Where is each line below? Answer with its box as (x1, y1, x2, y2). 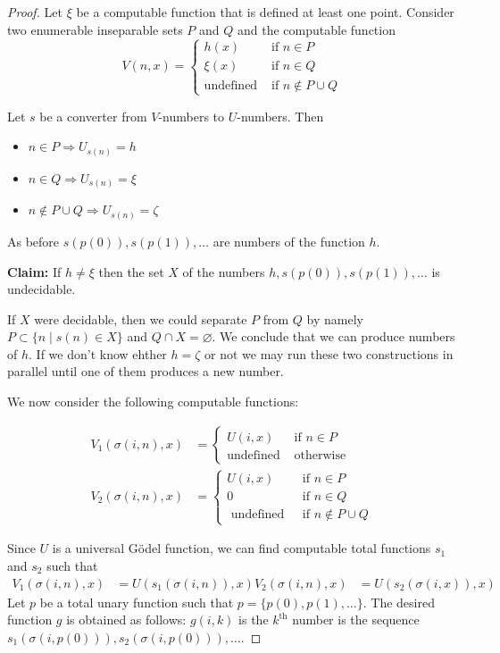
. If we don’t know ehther (29, 344, 167, 363)
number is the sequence (292, 610, 420, 629)
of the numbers (182, 262, 265, 280)
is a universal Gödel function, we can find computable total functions (52, 539, 431, 557)
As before (7, 231, 60, 250)
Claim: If (7, 262, 62, 280)
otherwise (294, 448, 346, 462)
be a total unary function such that (39, 592, 234, 611)
